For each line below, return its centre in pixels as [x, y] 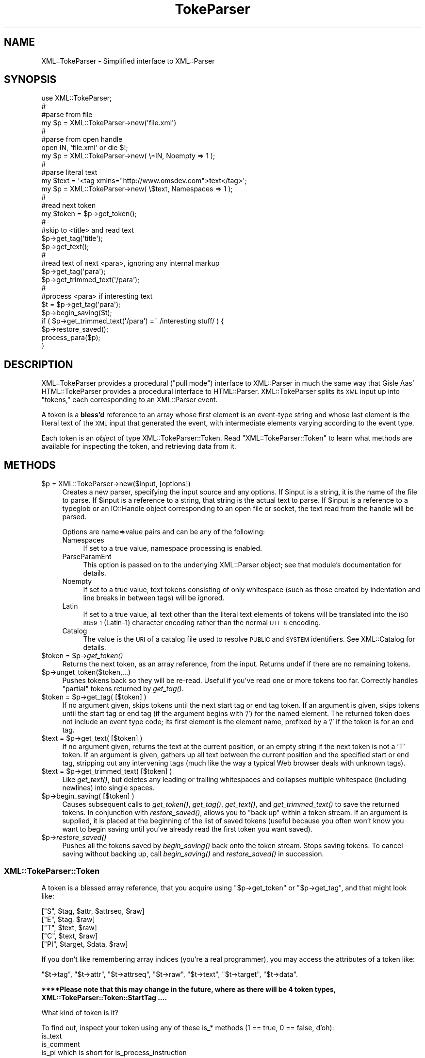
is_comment [61, 1044]
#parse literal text [69, 172]
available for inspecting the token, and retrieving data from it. [139, 446]
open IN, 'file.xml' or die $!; [85, 148]
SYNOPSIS [30, 80]
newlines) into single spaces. [108, 788]
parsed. [74, 517]
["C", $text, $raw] [70, 936]
